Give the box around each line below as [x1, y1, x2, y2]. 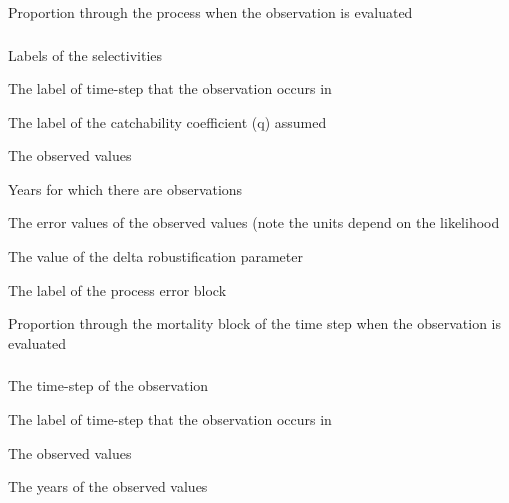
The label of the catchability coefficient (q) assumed [8, 111, 327, 132]
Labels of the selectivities [8, 44, 163, 65]
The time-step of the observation [8, 375, 209, 396]
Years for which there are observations [8, 178, 243, 199]
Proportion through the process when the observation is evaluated [8, 2, 413, 22]
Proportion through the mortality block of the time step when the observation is [8, 313, 501, 334]
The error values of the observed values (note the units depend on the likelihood [8, 212, 500, 233]
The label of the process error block [8, 279, 227, 300]
